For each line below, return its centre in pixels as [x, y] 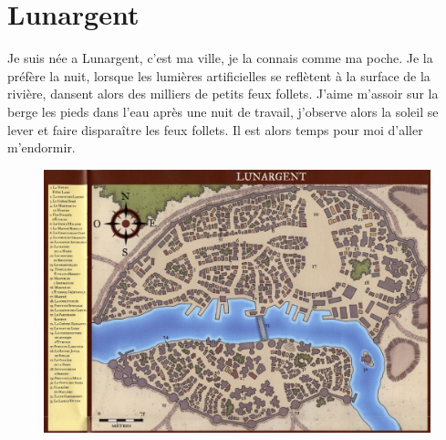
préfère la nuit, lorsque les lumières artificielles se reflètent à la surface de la [219, 75]
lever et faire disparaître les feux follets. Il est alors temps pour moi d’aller [215, 129]
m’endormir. [41, 147]
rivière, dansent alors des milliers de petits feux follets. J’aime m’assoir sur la [223, 94]
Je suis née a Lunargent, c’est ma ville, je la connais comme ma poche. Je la [220, 58]
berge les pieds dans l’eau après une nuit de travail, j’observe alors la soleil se [223, 111]
